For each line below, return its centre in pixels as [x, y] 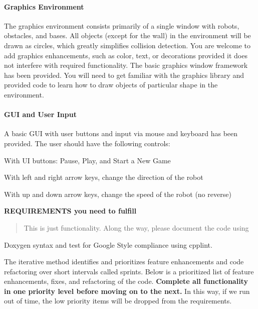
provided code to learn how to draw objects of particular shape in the [111, 85]
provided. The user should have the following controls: [87, 143]
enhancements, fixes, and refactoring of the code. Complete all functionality [126, 281]
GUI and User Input [40, 114]
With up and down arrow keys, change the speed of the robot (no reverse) [118, 194]
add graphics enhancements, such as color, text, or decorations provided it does [126, 55]
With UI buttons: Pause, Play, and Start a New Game [87, 160]
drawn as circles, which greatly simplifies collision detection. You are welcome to [127, 45]
